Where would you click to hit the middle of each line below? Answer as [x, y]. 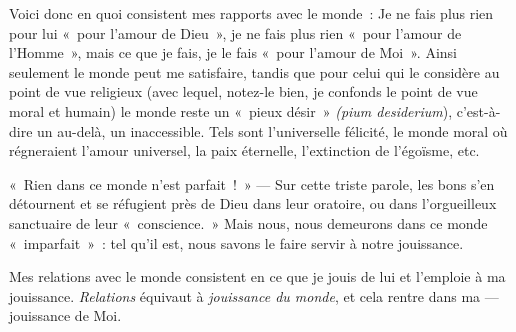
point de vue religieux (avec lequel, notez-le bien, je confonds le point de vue [243, 91]
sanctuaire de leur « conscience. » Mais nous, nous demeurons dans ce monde [248, 222]
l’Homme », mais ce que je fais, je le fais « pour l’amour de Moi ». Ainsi [233, 52]
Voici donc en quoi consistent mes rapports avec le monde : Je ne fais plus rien [251, 13]
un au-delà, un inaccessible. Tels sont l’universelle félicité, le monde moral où [272, 130]
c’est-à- [478, 110]
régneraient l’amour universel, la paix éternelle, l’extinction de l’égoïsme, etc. [244, 150]
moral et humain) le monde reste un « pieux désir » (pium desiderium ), [231, 110]
